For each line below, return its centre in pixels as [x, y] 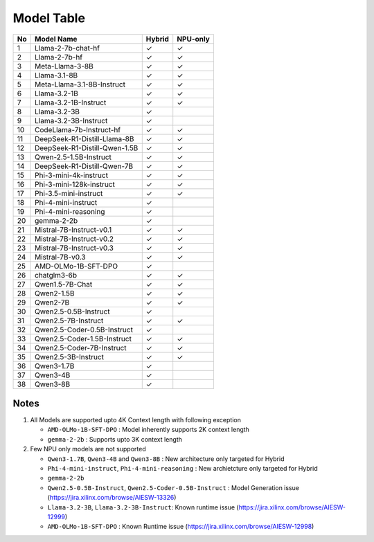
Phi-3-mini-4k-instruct [72, 175]
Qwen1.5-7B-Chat [64, 284]
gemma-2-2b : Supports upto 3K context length [115, 439]
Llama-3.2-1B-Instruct [71, 102]
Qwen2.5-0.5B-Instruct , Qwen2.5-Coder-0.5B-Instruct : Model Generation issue [173, 487]
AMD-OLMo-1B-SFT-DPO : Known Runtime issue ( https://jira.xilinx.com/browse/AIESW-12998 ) [181, 527]
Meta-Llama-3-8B [64, 66]
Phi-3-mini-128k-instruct [75, 184]
